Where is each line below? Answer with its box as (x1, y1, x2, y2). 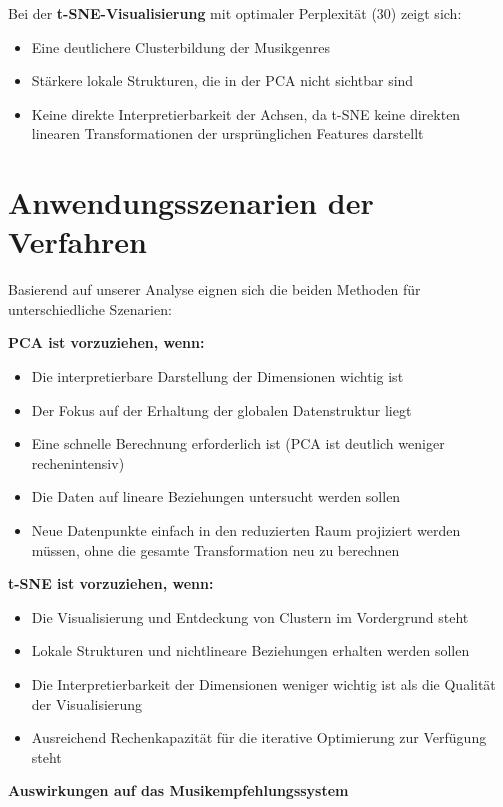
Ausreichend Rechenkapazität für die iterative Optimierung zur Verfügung (31, 727, 487, 748)
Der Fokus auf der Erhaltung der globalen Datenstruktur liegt (31, 399, 412, 420)
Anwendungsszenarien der (8, 182, 374, 223)
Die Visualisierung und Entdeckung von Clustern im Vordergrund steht (31, 606, 469, 627)
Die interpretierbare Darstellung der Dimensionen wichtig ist (31, 366, 404, 387)
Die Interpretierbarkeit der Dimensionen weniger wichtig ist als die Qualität (31, 674, 496, 694)
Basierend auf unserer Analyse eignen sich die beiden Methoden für (8, 279, 421, 300)
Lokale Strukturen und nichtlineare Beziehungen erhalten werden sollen (31, 640, 470, 661)
